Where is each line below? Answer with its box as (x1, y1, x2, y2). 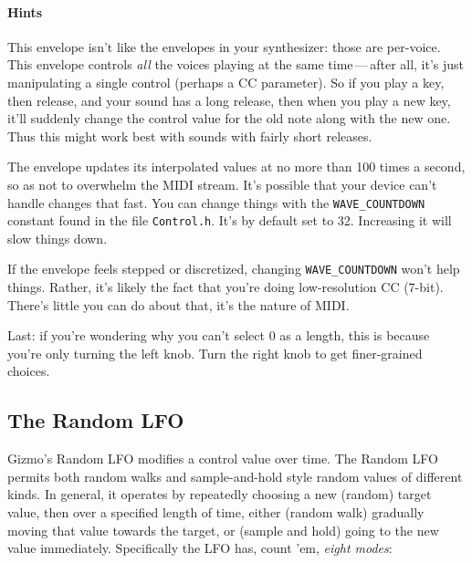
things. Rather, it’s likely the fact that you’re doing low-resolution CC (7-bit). (7, 277, 444, 297)
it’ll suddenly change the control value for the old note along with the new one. (7, 109, 451, 128)
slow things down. (7, 228, 108, 247)
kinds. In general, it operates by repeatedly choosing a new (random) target (7, 485, 432, 504)
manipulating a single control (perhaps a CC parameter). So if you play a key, (7, 72, 445, 91)
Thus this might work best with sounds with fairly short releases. (7, 126, 372, 145)
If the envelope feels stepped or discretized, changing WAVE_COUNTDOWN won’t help (7, 259, 460, 278)
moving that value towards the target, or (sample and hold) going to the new (7, 520, 439, 539)
